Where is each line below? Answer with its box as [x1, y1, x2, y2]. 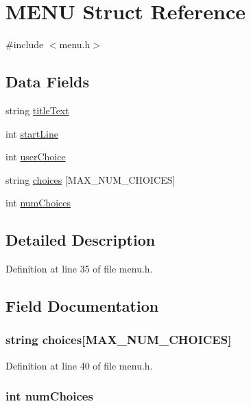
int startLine [5, 126, 58, 140]
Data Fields [5, 71, 90, 92]
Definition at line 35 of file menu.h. [5, 261, 153, 276]
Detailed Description [5, 229, 156, 250]
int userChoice [5, 149, 66, 164]
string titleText [5, 103, 69, 117]
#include [5, 37, 44, 52]
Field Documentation [5, 295, 159, 317]
